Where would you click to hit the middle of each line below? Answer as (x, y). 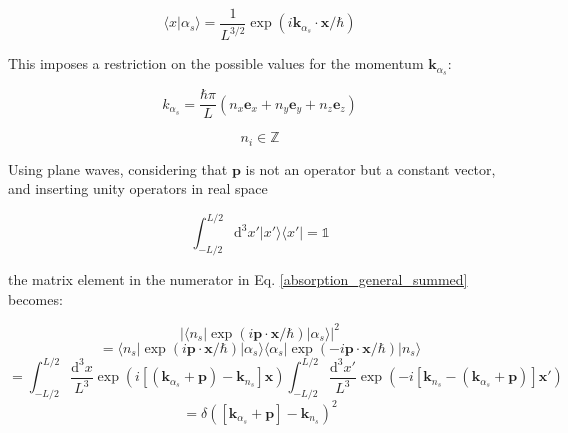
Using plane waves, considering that (118, 168)
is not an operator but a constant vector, (370, 168)
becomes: (35, 298)
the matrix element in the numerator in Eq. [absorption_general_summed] (238, 279)
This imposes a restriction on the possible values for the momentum (216, 63)
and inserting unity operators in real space (138, 188)
